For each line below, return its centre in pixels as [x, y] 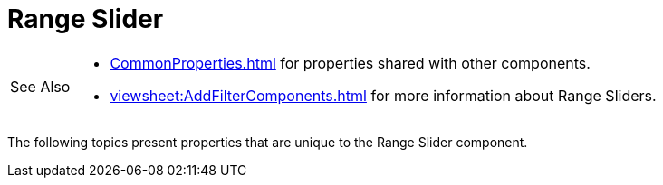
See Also [40, 86]
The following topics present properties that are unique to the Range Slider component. [268, 142]
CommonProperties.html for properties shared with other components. [350, 63]
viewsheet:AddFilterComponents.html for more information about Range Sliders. [383, 95]
